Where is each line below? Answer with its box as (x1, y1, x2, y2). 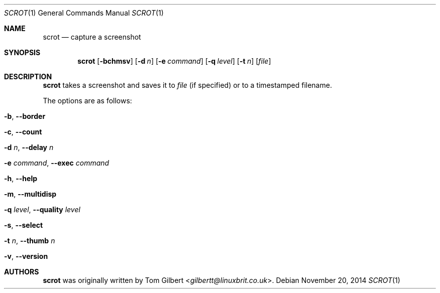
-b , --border (4, 112, 46, 120)
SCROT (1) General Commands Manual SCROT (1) (4, 9, 164, 17)
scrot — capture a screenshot (43, 33, 141, 41)
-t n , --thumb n (4, 236, 55, 245)
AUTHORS (4, 267, 39, 276)
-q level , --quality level (4, 205, 80, 214)
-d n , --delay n (4, 143, 54, 152)
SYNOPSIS (4, 48, 41, 57)
